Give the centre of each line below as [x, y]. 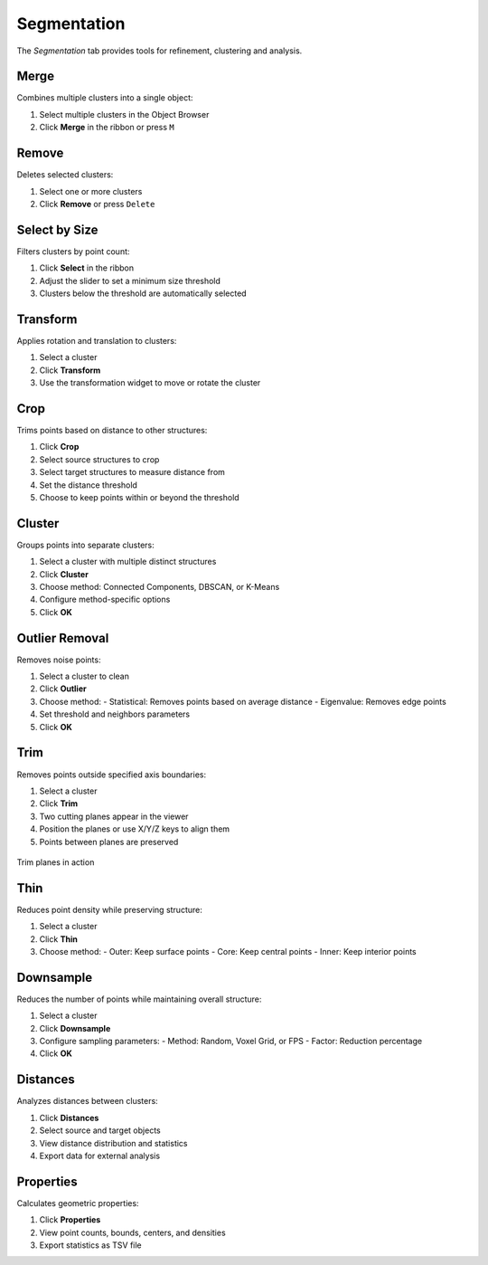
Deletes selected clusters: [65, 175]
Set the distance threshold [88, 485]
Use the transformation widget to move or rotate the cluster [150, 383]
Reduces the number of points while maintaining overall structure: [139, 999]
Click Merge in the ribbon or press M [107, 128]
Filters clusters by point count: [73, 251]
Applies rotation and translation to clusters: [97, 340]
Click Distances [69, 1118]
